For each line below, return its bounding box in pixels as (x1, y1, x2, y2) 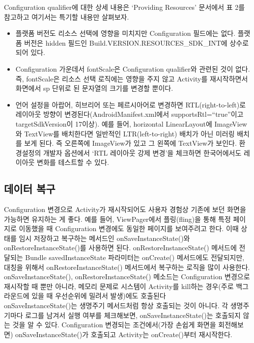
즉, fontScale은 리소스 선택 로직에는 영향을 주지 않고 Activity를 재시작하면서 (15, 73, 248, 83)
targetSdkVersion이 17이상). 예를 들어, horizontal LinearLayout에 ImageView (15, 118, 247, 129)
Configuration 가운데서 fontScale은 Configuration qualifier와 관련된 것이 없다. (15, 63, 250, 74)
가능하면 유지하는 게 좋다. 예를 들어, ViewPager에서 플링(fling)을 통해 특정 (4, 213, 231, 224)
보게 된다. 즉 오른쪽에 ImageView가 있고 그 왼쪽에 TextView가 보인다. (24, 138, 237, 148)
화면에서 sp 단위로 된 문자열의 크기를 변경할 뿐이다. (15, 83, 173, 93)
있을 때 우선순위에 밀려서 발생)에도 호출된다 (31, 290, 166, 301)
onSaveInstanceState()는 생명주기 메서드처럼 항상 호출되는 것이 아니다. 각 (4, 300, 228, 311)
